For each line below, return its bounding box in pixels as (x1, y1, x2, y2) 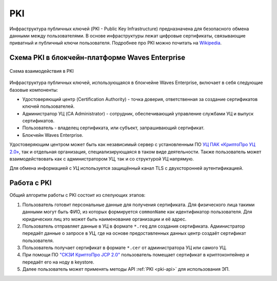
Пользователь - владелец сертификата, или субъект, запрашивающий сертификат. (22, 125, 205, 131)
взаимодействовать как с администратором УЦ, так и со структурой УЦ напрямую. (9, 156, 194, 162)
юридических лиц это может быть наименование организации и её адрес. (22, 216, 187, 222)
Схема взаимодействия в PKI (9, 68, 74, 74)
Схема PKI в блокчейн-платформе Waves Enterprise (9, 53, 186, 62)
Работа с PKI (9, 178, 52, 187)
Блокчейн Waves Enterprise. (22, 132, 84, 138)
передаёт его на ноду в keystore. (22, 259, 94, 265)
